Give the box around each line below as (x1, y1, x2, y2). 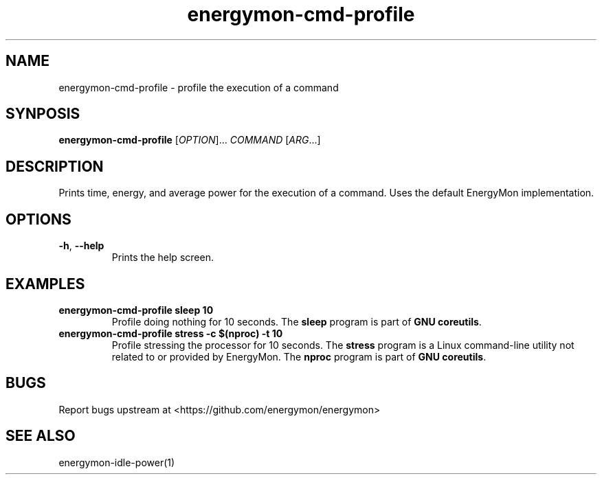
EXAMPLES (5, 275, 85, 293)
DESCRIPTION (5, 157, 104, 175)
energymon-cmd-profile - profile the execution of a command (58, 81, 339, 93)
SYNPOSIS (5, 105, 80, 123)
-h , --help (58, 240, 104, 252)
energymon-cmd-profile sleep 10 (58, 304, 214, 316)
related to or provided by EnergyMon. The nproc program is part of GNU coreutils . (111, 350, 487, 363)
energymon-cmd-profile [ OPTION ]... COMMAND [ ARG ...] (58, 134, 321, 146)
